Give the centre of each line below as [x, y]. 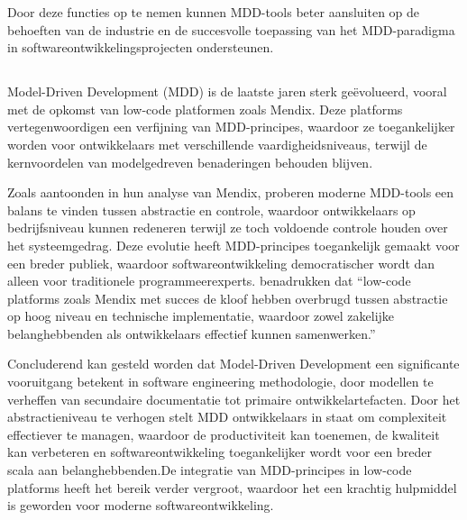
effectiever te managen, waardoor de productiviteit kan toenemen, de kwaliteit [224, 434]
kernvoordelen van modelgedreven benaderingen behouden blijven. [190, 162]
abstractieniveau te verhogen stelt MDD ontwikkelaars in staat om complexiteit [227, 417]
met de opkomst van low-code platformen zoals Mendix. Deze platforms [205, 109]
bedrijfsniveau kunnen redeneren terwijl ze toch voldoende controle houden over [228, 228]
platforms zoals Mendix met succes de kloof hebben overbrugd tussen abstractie [228, 298]
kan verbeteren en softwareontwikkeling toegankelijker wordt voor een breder [220, 452]
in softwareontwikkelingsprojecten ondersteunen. [141, 47]
